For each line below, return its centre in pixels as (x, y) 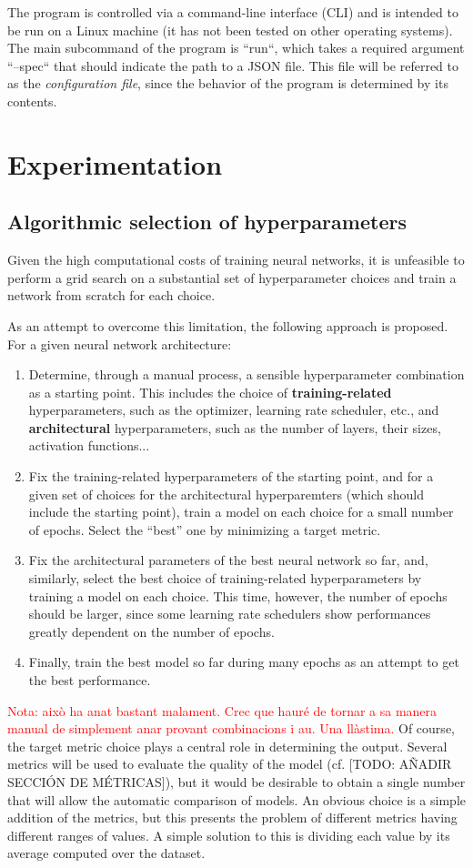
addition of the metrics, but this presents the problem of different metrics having (232, 818)
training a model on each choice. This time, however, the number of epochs (238, 595)
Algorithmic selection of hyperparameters (207, 222)
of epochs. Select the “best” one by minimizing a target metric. (205, 529)
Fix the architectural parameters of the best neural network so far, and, (228, 560)
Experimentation (115, 163)
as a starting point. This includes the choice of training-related (210, 392)
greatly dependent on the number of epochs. (151, 631)
